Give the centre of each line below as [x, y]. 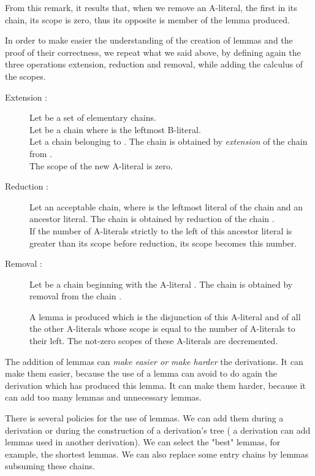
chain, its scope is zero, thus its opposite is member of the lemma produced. [147, 19]
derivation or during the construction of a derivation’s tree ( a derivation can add [158, 430]
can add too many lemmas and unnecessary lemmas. [103, 397]
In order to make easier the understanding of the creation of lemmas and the [149, 40]
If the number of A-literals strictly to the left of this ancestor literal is [161, 230]
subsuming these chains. [50, 466]
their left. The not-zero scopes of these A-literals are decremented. [154, 341]
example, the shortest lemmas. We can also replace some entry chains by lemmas [157, 454]
